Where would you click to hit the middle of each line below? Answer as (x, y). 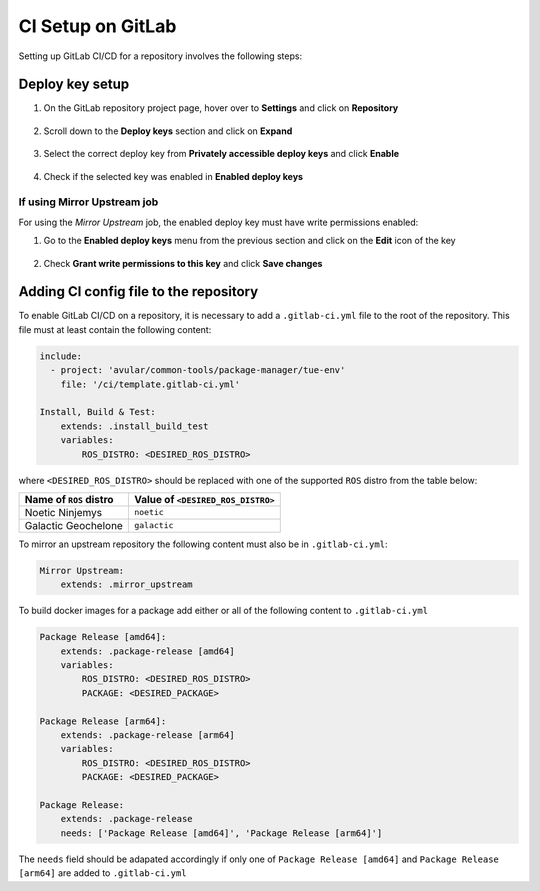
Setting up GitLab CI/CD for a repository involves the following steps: (160, 56)
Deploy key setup (74, 84)
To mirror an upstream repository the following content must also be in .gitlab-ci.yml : (203, 544)
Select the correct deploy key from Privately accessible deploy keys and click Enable (221, 154)
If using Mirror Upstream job (88, 202)
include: (61, 356)
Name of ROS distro (69, 499)
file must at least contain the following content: (115, 329)
